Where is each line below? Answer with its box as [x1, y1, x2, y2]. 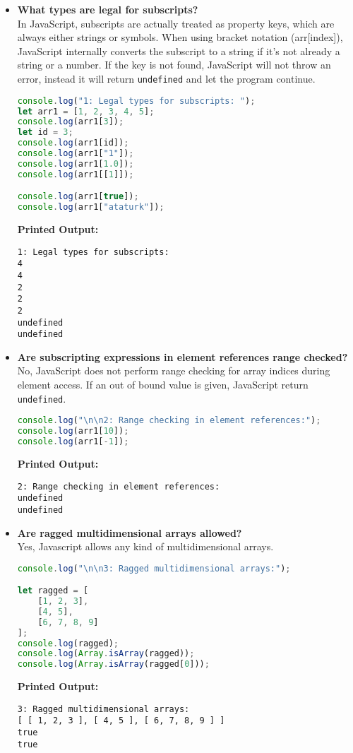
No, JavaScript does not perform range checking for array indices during [17, 363, 330, 378]
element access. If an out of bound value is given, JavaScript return [17, 377, 309, 392]
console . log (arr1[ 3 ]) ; [17, 117, 124, 127]
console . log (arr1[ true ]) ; [17, 191, 139, 202]
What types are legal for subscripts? [17, 2, 198, 16]
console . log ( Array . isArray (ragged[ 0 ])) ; [17, 659, 210, 670]
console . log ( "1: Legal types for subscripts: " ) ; [17, 95, 256, 106]
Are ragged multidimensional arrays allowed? [17, 525, 242, 540]
